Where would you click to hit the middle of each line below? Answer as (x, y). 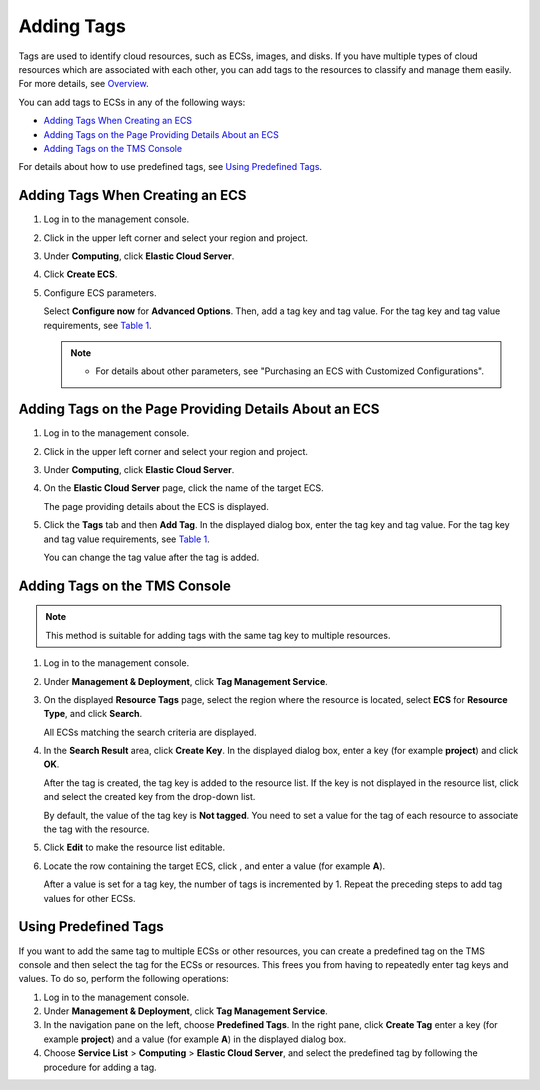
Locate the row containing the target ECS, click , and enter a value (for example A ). (214, 866)
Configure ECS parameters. (100, 292)
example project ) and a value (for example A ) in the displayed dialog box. (195, 1039)
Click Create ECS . (80, 274)
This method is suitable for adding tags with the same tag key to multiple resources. (218, 635)
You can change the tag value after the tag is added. (151, 557)
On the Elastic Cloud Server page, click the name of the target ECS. (183, 488)
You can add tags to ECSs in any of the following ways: (132, 102)
